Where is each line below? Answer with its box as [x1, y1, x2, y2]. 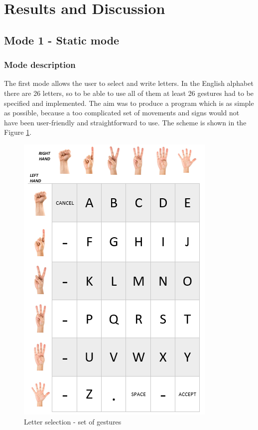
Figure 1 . [4, 127, 32, 137]
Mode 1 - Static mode [4, 32, 120, 47]
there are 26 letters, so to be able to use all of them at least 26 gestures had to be [4, 87, 254, 98]
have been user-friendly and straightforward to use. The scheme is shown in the [4, 117, 247, 127]
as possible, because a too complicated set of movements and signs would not [4, 107, 240, 118]
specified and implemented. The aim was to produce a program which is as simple [4, 97, 254, 108]
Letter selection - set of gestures [24, 416, 122, 427]
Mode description [4, 58, 76, 71]
